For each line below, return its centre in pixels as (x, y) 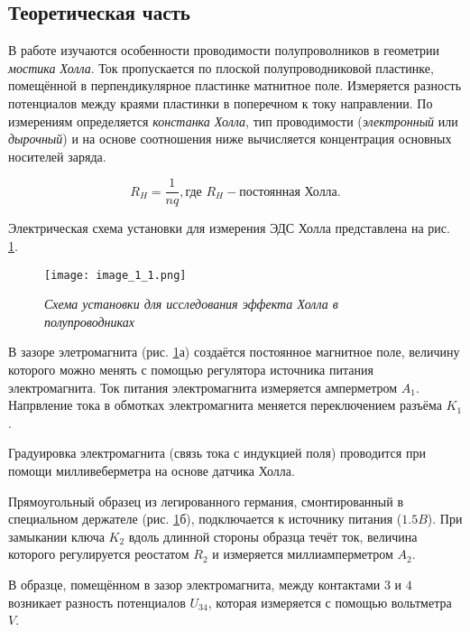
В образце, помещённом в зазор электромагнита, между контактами (194, 584)
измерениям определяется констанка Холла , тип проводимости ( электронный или (233, 121)
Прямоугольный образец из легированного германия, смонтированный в (206, 501)
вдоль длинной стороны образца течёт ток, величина (273, 536)
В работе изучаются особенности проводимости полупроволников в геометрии (224, 50)
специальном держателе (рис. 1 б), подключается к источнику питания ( (205, 519)
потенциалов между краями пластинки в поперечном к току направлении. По (221, 102)
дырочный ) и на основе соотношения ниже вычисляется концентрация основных (230, 139)
